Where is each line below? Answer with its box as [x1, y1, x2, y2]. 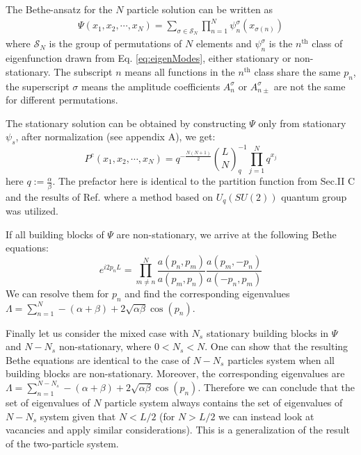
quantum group [281, 189, 347, 204]
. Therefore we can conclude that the [198, 379, 355, 394]
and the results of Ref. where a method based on [6, 189, 213, 204]
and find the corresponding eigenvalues [125, 286, 290, 300]
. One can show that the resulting [204, 339, 348, 354]
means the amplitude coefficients [81, 78, 220, 93]
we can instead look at [218, 408, 314, 423]
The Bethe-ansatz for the [6, 2, 113, 16]
